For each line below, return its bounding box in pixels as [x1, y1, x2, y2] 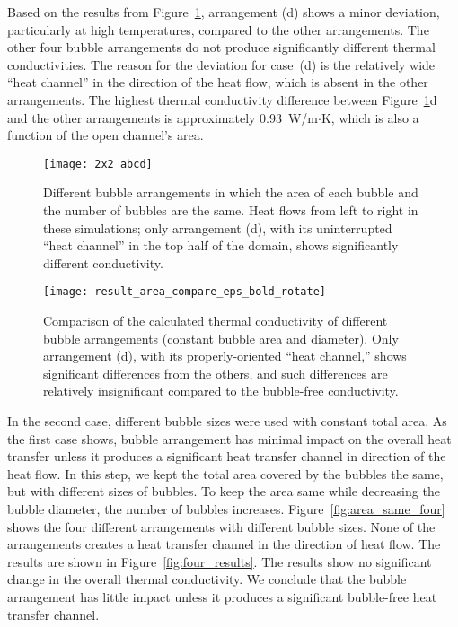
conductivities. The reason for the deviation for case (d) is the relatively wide [7, 55, 436, 74]
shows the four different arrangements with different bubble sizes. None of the [7, 517, 436, 536]
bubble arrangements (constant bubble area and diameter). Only [43, 328, 399, 347]
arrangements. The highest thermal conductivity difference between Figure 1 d [7, 90, 437, 109]
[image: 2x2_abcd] [43, 157, 153, 170]
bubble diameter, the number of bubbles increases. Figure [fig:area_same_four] [7, 499, 445, 518]
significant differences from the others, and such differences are [43, 363, 388, 382]
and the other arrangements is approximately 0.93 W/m [7, 108, 319, 126]
